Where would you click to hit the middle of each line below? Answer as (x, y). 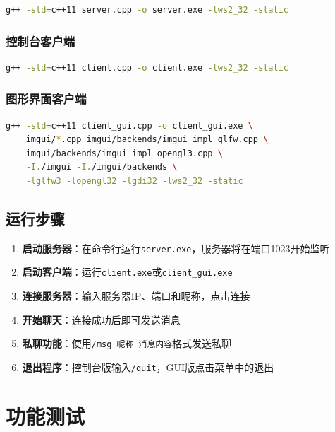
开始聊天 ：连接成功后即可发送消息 (101, 319)
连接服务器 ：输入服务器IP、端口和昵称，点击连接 (136, 296)
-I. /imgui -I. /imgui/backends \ (102, 167)
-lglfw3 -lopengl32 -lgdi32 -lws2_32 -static (134, 181)
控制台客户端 (41, 41)
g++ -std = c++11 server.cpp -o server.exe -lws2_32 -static (147, 10)
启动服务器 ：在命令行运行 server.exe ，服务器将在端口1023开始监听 (176, 248)
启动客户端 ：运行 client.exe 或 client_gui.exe (127, 272)
